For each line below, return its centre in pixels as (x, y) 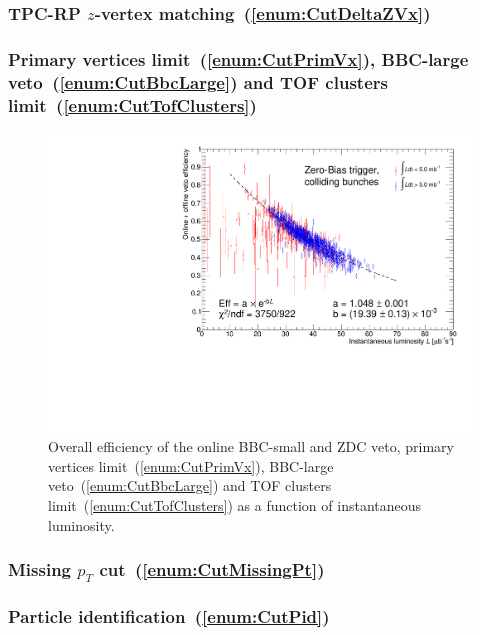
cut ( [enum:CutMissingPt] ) (212, 569)
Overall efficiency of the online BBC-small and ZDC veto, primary (251, 446)
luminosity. (81, 524)
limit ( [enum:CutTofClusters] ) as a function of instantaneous (235, 504)
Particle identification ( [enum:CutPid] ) (169, 616)
